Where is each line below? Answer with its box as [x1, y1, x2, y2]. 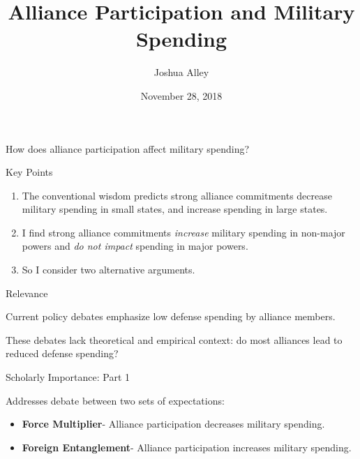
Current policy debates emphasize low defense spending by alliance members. [6, 309, 336, 324]
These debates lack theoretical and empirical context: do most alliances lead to [6, 332, 343, 347]
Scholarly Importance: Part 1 [6, 370, 130, 384]
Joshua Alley [153, 65, 209, 80]
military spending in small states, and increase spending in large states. [22, 202, 328, 216]
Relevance [6, 285, 48, 300]
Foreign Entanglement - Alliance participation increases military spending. [22, 439, 352, 454]
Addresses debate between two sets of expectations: [6, 393, 225, 407]
